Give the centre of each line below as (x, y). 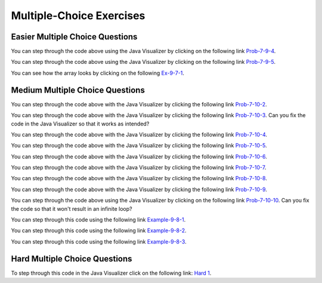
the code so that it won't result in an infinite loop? (72, 208)
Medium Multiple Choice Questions (78, 90)
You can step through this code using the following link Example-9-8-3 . (99, 241)
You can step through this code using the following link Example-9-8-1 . (98, 220)
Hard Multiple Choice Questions (72, 259)
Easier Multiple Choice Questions (74, 37)
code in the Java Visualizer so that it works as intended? (80, 124)
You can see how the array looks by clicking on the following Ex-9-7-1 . (98, 73)
